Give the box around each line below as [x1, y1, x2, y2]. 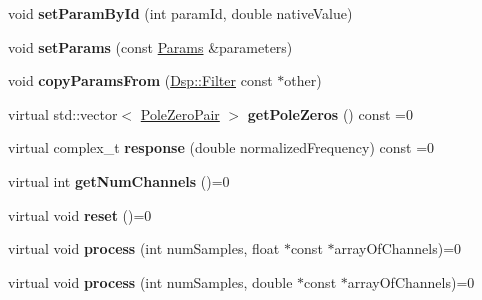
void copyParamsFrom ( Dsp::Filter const [8, 70, 273, 91]
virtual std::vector [8, 103, 118, 124]
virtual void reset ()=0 [8, 204, 152, 225]
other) [284, 70, 322, 91]
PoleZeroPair [140, 103, 220, 124]
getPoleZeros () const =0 [247, 103, 413, 124]
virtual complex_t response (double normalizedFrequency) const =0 [8, 137, 435, 158]
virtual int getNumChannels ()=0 [8, 170, 230, 191]
